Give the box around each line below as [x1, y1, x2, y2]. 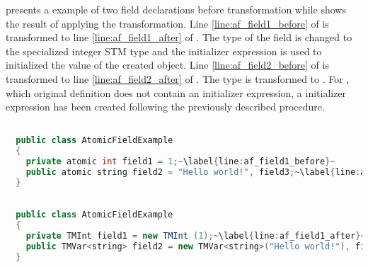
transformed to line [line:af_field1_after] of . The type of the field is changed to [6, 30, 352, 45]
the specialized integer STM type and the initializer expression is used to [6, 43, 322, 58]
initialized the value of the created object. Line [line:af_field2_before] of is [6, 57, 329, 72]
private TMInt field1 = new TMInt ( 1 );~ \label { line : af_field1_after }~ [25, 231, 366, 242]
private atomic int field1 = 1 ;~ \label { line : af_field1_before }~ [25, 157, 335, 167]
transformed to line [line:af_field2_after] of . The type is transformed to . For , [6, 71, 350, 86]
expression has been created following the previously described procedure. [6, 99, 325, 114]
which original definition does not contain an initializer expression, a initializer [6, 85, 347, 100]
